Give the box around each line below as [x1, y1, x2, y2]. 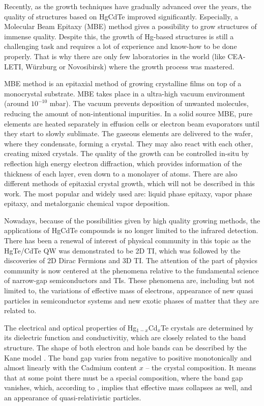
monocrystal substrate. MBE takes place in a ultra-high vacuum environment [4, 88, 245, 98]
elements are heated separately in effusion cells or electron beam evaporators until [4, 118, 259, 129]
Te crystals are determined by [161, 322, 254, 333]
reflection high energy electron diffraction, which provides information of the [4, 158, 242, 168]
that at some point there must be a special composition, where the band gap [4, 372, 243, 383]
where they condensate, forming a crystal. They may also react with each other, [4, 138, 253, 148]
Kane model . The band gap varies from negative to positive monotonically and [4, 352, 252, 363]
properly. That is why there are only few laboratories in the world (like [4, 50, 225, 61]
